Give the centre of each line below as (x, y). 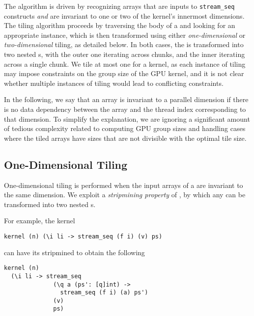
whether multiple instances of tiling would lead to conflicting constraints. (114, 83)
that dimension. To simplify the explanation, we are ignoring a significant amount (127, 118)
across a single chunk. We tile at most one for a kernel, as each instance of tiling (125, 64)
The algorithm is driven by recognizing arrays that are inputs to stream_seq (119, 6)
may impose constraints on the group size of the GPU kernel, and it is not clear (124, 73)
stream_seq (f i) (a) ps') (104, 293)
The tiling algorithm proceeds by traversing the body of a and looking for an (120, 25)
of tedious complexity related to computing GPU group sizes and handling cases (125, 128)
